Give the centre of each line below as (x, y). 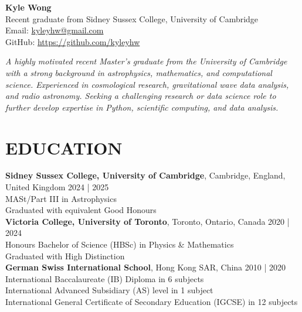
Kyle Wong (28, 7)
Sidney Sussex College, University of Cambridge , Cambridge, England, (145, 175)
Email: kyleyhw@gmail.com (55, 30)
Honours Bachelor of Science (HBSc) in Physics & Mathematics (120, 244)
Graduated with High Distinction (65, 256)
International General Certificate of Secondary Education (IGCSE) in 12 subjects (152, 301)
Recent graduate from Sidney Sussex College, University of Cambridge (132, 18)
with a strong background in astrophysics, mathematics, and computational (139, 72)
